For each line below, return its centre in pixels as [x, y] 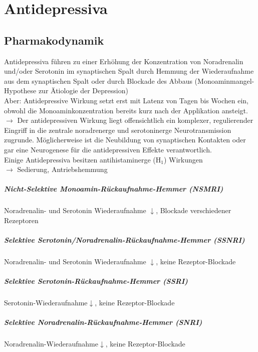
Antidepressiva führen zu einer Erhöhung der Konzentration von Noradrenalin [124, 61]
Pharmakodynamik [54, 40]
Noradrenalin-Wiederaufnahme [51, 344]
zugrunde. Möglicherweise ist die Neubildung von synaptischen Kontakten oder [125, 140]
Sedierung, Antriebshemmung [62, 169]
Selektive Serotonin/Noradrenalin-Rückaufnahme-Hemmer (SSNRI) [124, 240]
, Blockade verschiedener [194, 210]
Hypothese [20, 91]
